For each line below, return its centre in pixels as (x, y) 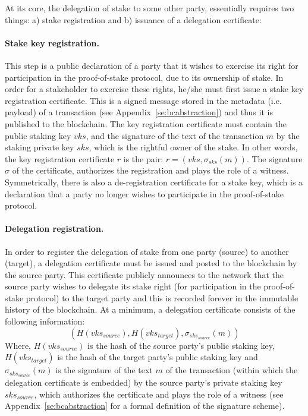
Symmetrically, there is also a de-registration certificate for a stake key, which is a (154, 182)
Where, (18, 345)
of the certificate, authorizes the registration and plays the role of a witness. (150, 170)
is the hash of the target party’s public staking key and (158, 357)
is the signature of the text (104, 370)
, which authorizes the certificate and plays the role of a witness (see (159, 394)
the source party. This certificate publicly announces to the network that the (144, 274)
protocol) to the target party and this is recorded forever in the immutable (162, 297)
